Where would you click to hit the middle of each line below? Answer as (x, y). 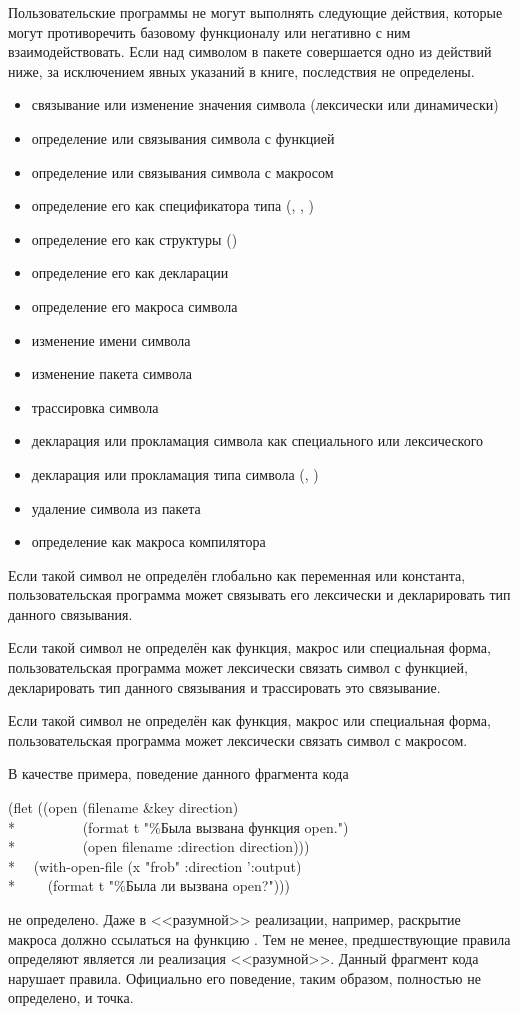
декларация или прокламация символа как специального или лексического (257, 440)
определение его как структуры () (134, 238)
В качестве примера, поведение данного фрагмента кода (178, 773)
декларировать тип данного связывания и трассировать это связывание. (224, 686)
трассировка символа (95, 406)
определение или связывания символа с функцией (183, 137)
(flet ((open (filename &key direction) (123, 807)
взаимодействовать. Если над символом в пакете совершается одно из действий (250, 51)
